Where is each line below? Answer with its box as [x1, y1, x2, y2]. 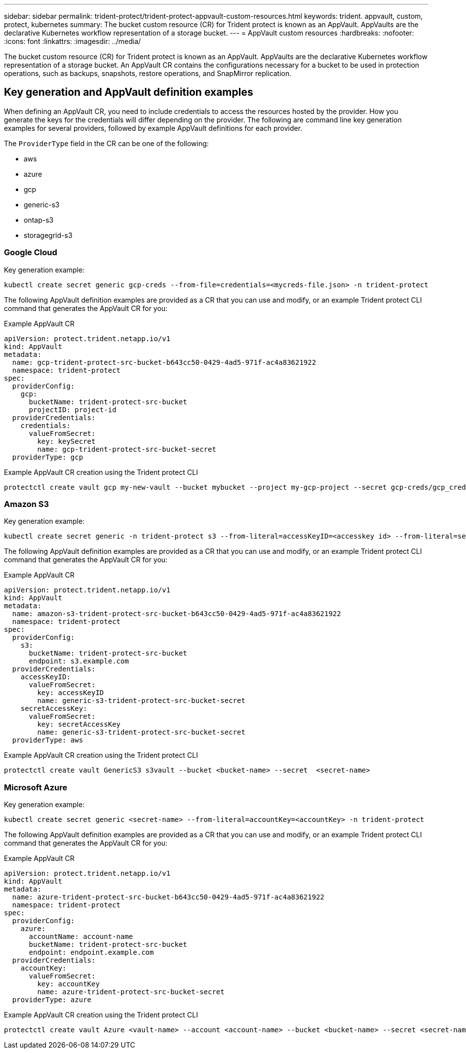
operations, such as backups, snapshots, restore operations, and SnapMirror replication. [4, 69, 292, 78]
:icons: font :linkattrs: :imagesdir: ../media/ [4, 37, 141, 45]
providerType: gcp [12, 453, 83, 461]
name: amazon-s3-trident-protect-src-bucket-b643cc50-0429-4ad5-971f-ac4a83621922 [12, 610, 341, 618]
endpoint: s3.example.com [29, 657, 129, 665]
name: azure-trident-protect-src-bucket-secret [37, 988, 225, 996]
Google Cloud [4, 247, 57, 258]
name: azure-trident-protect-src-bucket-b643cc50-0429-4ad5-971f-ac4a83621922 [12, 893, 325, 901]
